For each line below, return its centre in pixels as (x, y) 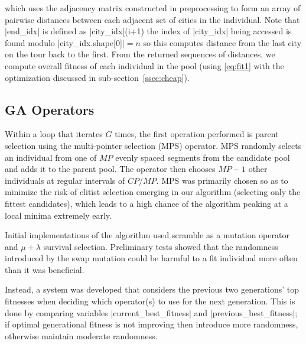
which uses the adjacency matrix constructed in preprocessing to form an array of (153, 8)
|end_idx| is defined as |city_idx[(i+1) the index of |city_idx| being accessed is (148, 31)
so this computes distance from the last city (222, 42)
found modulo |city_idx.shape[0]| (65, 42)
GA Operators (50, 109)
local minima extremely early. (58, 215)
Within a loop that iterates (54, 134)
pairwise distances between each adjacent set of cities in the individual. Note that (152, 19)
